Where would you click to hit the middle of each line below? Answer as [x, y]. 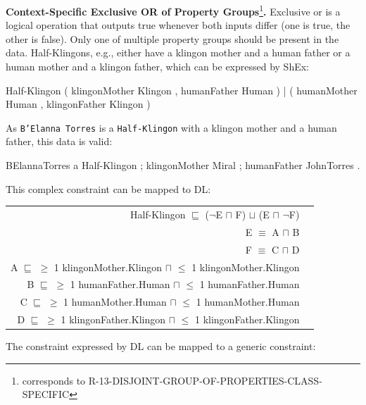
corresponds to [54, 380]
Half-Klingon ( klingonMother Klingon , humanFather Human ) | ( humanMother [182, 90]
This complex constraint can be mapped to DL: [108, 188]
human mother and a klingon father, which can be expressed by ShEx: [158, 67]
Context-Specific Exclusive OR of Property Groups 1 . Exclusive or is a [173, 10]
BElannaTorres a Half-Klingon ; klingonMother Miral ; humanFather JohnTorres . [183, 165]
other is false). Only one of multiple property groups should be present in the [172, 38]
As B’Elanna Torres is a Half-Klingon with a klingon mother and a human [171, 127]
